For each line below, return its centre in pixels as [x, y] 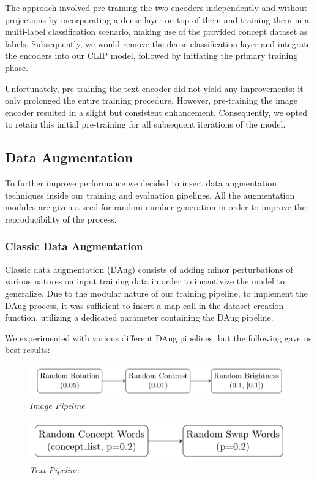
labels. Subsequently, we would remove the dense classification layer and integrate [158, 43]
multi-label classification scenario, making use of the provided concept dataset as [156, 32]
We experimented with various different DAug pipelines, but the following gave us [158, 337]
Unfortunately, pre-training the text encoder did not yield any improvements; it [154, 88]
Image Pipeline [57, 406]
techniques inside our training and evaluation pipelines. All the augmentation [150, 195]
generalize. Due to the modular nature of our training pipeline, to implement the [156, 293]
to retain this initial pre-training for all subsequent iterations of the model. [145, 124]
